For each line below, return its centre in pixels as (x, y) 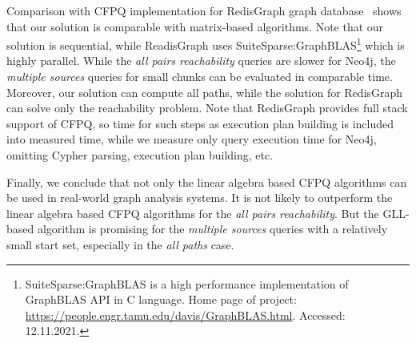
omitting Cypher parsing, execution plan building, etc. (140, 155)
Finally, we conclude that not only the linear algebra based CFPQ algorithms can (207, 182)
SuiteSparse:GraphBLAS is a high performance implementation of (187, 283)
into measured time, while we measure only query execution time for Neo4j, (192, 139)
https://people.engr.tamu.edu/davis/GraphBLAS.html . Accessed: (185, 315)
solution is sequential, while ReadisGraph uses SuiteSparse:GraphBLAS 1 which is (206, 44)
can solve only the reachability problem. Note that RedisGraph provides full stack (207, 108)
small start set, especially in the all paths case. (120, 244)
